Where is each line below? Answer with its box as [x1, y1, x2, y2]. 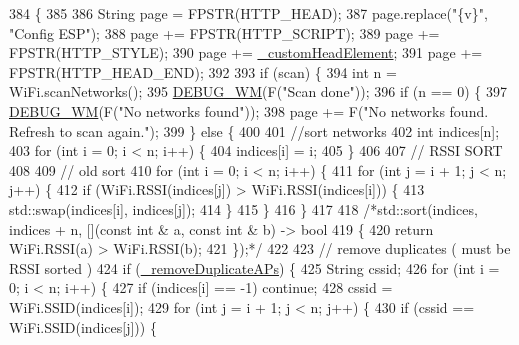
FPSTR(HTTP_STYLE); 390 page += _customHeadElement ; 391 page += [9, 42, 483, 63]
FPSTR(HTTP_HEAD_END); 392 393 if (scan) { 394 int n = [9, 61, 397, 82]
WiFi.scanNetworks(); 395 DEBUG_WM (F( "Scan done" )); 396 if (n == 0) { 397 [9, 81, 507, 102]
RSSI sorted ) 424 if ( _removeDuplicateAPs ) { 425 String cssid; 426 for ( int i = [9, 257, 500, 278]
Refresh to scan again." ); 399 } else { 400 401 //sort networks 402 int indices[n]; [9, 120, 500, 141]
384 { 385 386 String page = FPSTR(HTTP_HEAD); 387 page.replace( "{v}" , [9, 3, 488, 23]
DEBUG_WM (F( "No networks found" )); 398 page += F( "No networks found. [9, 100, 489, 121]
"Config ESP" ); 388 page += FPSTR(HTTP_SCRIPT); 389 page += [9, 22, 440, 43]
